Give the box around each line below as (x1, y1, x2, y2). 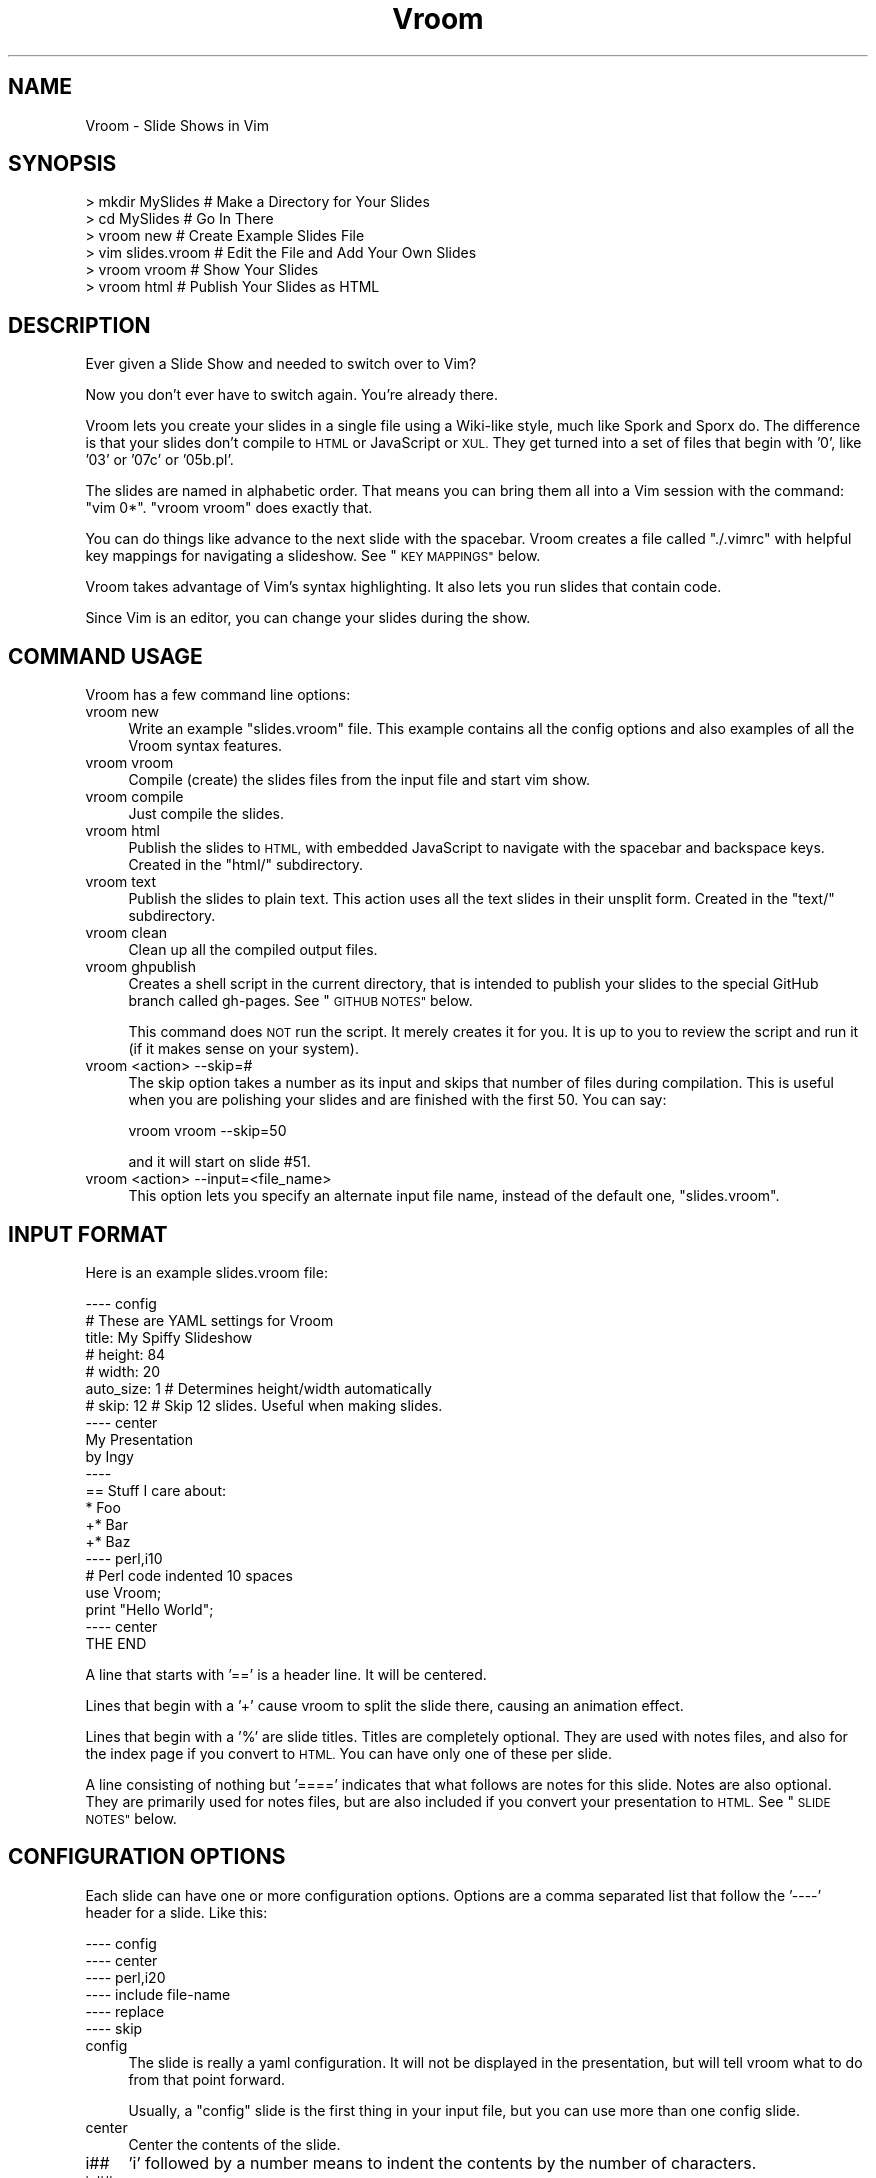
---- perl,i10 (85, 1549, 163, 1567)
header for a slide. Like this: (85, 1903, 268, 1921)
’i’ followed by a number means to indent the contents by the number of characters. (128, 2152, 757, 2173)
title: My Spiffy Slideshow (85, 1328, 253, 1346)
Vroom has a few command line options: (85, 686, 351, 704)
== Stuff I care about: (85, 1481, 226, 1499)
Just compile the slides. (128, 805, 284, 823)
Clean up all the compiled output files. (128, 941, 378, 959)
